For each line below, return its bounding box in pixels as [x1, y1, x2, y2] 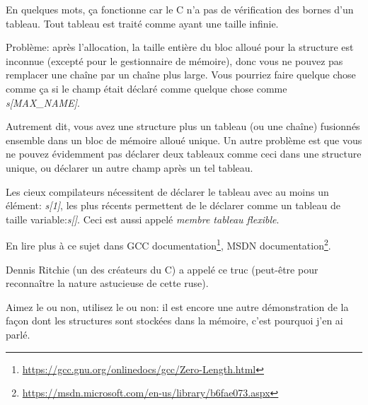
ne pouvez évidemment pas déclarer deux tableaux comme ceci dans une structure [6, 146, 362, 161]
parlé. [6, 327, 30, 341]
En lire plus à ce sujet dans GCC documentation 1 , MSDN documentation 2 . [6, 236, 331, 252]
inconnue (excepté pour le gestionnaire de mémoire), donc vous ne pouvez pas [6, 53, 343, 68]
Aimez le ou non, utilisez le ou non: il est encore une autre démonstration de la [6, 299, 349, 314]
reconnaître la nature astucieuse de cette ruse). [6, 276, 209, 290]
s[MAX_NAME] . [6, 95, 80, 110]
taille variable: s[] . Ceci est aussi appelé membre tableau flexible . [6, 211, 280, 226]
